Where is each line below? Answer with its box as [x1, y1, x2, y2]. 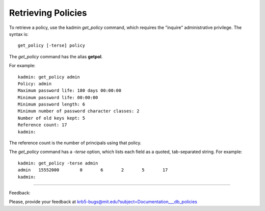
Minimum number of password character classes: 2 [18, 108, 140, 114]
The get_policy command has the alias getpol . [9, 53, 103, 59]
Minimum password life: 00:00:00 [18, 95, 98, 100]
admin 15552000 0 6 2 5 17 [18, 167, 168, 173]
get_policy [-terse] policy [18, 43, 85, 49]
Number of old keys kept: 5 [18, 115, 85, 121]
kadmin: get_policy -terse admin [18, 160, 98, 166]
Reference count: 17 [18, 122, 67, 128]
